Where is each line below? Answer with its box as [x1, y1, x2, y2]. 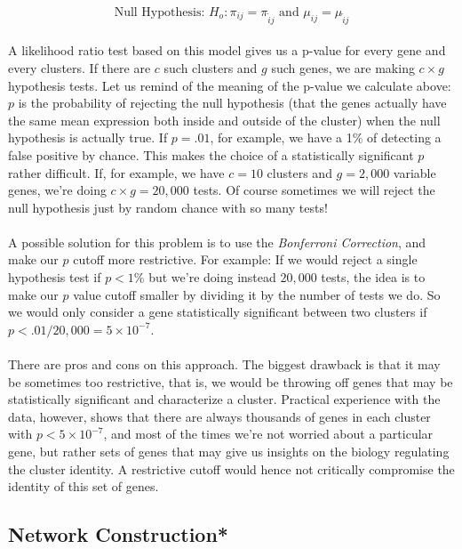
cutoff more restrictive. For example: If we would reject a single [73, 250, 418, 269]
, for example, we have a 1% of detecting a [210, 128, 442, 147]
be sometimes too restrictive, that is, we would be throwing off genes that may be [8, 372, 453, 391]
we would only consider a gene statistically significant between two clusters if [8, 303, 427, 321]
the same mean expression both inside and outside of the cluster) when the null [8, 110, 441, 129]
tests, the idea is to [321, 268, 426, 287]
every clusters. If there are [8, 58, 151, 77]
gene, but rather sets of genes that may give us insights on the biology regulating [8, 442, 450, 460]
